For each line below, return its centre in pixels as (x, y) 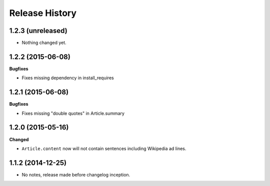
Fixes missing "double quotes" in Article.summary (73, 113)
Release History (43, 13)
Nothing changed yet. (44, 43)
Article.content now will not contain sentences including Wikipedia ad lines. (104, 148)
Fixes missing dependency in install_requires (68, 78)
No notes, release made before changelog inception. (76, 175)
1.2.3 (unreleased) (38, 31)
